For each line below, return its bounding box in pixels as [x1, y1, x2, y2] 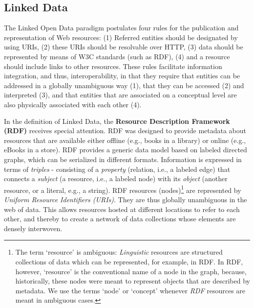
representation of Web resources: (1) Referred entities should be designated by [4, 32, 238, 42]
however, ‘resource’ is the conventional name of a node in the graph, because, [15, 266, 247, 276]
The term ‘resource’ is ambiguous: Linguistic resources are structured [15, 247, 223, 257]
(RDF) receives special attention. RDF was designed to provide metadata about [4, 125, 247, 136]
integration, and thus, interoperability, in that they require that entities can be [4, 71, 240, 81]
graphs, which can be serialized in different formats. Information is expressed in [4, 154, 242, 164]
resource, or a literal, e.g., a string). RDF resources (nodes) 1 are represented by [4, 183, 241, 195]
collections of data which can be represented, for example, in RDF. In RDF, [15, 256, 243, 266]
